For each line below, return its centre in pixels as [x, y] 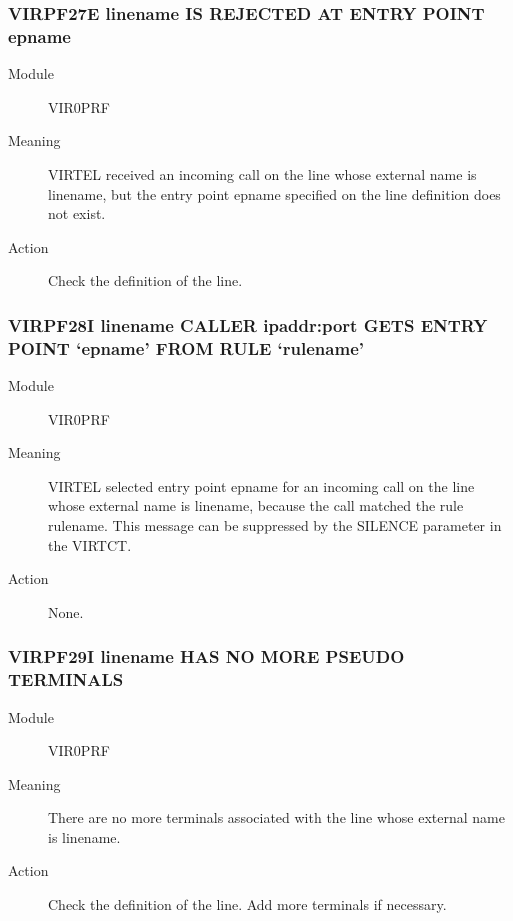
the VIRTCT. [90, 544]
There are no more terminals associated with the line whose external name [277, 817]
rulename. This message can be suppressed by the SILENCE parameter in [275, 525]
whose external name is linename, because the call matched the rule [256, 505]
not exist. [77, 213]
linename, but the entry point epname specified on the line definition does [274, 193]
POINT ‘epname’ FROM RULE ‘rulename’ [186, 347]
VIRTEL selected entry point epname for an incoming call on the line [261, 485]
